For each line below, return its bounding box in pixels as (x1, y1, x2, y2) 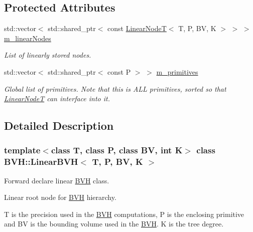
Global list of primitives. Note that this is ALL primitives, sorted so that (4, 83, 226, 94)
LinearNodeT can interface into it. (4, 93, 110, 104)
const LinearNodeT (107, 23, 167, 34)
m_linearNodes (4, 33, 51, 43)
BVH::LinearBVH (4, 155, 78, 168)
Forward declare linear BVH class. (4, 175, 109, 185)
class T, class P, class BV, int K (51, 144, 183, 156)
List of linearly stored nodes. (4, 50, 91, 60)
